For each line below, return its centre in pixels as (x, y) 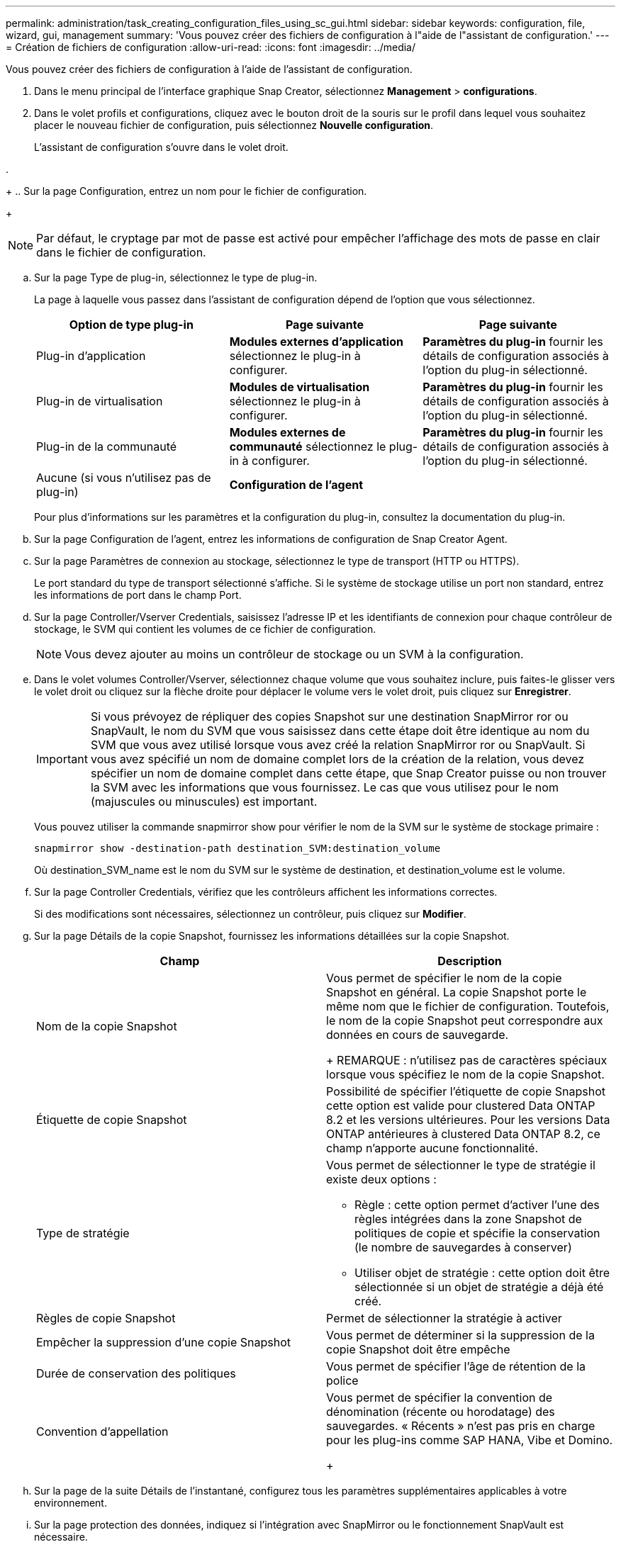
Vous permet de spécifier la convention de (440, 1397)
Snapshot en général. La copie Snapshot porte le (457, 992)
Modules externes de (287, 432)
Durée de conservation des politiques (136, 1373)
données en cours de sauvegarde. (418, 1035)
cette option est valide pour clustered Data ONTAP (461, 1106)
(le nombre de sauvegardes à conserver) (463, 1247)
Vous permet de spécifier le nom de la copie (444, 978)
